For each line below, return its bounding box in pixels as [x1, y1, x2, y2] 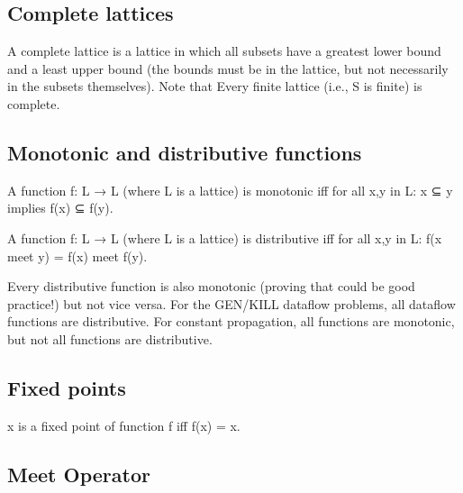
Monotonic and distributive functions [7, 138, 362, 166]
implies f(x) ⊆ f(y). [7, 198, 113, 217]
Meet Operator [7, 460, 150, 488]
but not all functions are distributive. [7, 329, 213, 348]
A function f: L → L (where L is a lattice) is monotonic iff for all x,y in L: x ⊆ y [7, 180, 453, 199]
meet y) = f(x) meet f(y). [7, 246, 148, 265]
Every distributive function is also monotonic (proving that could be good [7, 277, 415, 296]
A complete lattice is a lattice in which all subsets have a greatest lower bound [7, 41, 441, 60]
